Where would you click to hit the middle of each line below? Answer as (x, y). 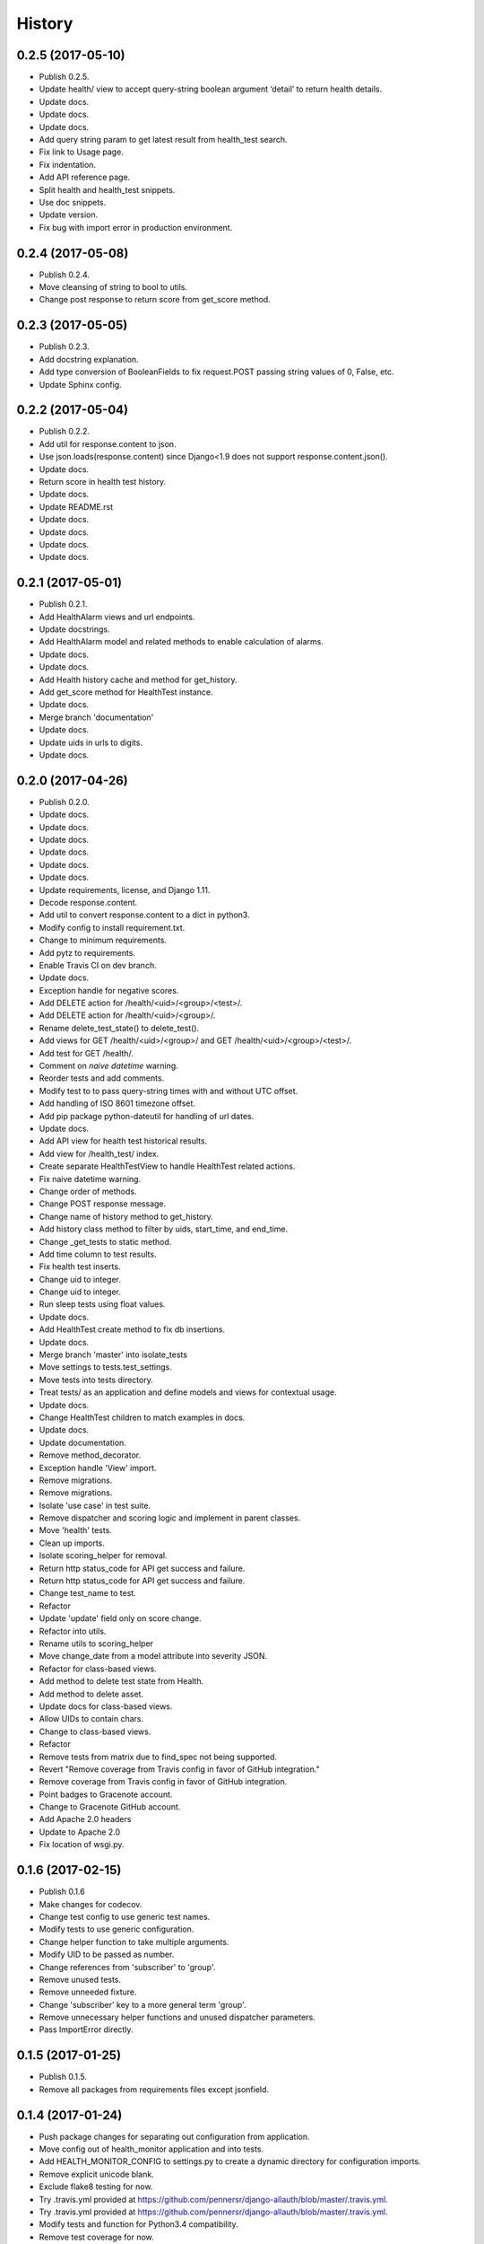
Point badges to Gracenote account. (106, 1794)
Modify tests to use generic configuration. (117, 1929)
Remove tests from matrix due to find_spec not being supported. (158, 1757)
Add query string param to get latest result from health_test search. (163, 140)
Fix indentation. (68, 164)
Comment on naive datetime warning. (108, 1066)
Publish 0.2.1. (63, 604)
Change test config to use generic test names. (125, 1916)
